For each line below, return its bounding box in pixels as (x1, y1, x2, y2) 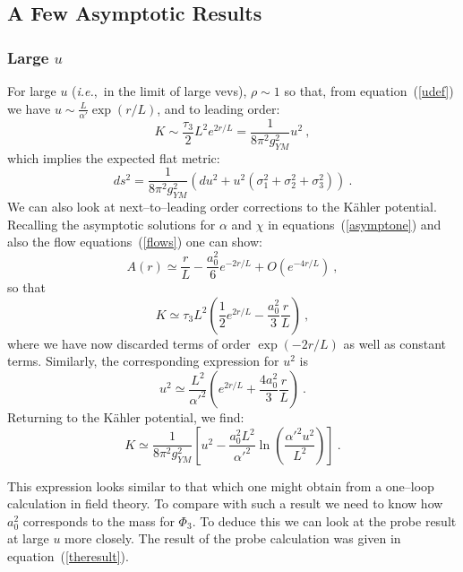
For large (7, 82, 56, 100)
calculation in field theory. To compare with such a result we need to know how (7, 494, 443, 513)
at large (7, 529, 49, 548)
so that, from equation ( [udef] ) (284, 82, 454, 100)
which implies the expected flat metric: (7, 148, 220, 167)
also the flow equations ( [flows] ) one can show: (7, 232, 262, 251)
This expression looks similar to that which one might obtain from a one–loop (7, 476, 434, 495)
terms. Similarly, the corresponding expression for (7, 351, 279, 370)
